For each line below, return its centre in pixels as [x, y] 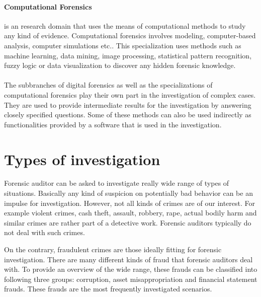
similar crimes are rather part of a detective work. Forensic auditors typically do [128, 222]
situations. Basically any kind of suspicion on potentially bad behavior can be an [128, 193]
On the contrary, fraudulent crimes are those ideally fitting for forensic [113, 249]
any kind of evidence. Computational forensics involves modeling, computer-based [130, 35]
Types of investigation [82, 159]
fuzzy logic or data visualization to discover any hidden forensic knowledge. [120, 65]
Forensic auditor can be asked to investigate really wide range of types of [117, 183]
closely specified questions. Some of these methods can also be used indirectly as [128, 115]
